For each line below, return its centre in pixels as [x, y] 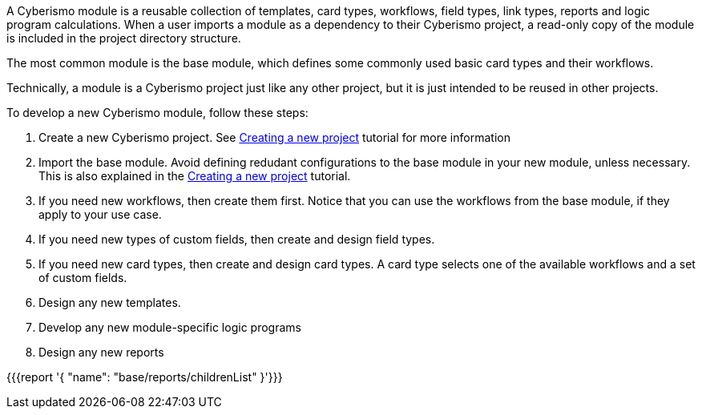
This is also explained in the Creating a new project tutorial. [195, 176]
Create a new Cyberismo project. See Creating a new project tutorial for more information [274, 137]
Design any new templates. [110, 302]
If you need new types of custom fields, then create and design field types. [237, 239]
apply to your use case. [100, 214]
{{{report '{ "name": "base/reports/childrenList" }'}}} [145, 377]
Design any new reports [101, 352]
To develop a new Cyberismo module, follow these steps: [157, 113]
